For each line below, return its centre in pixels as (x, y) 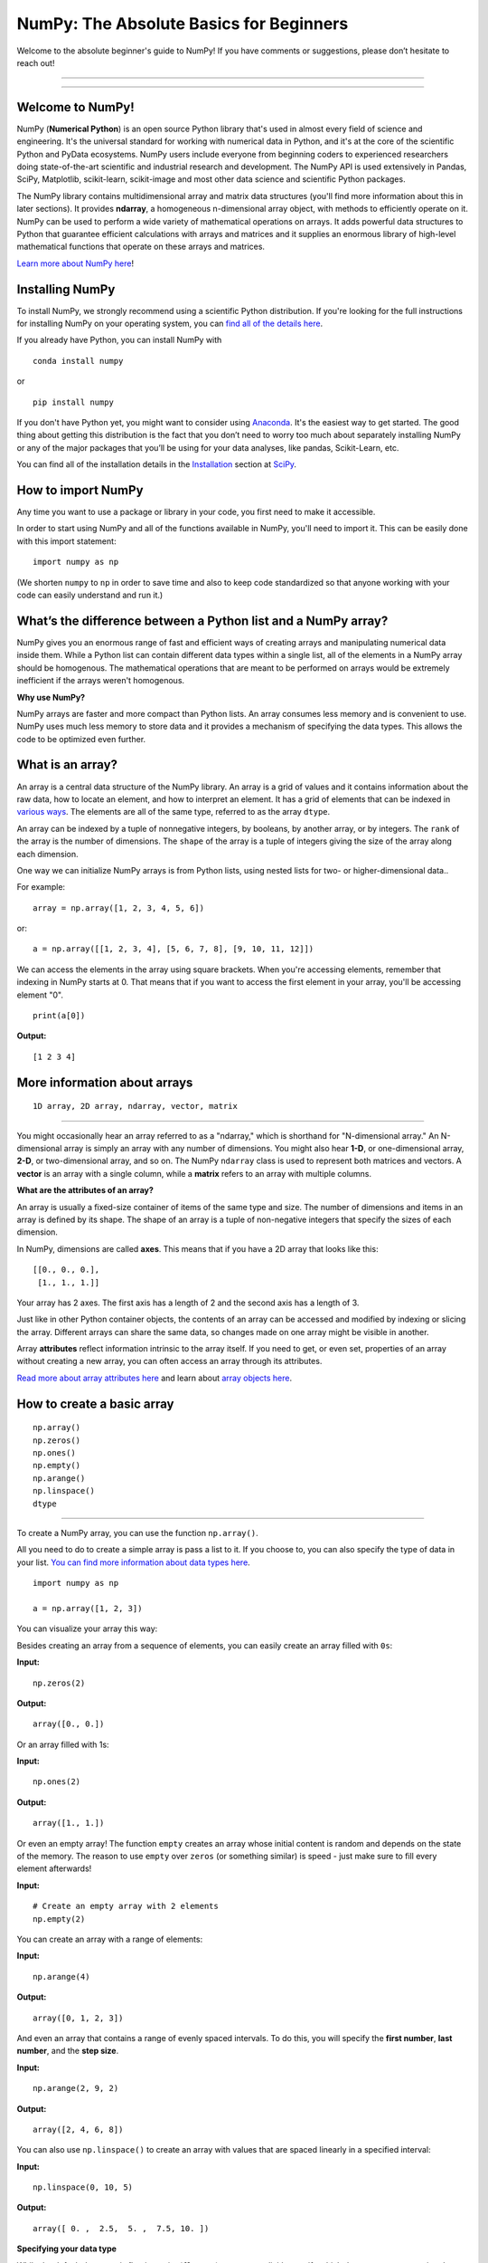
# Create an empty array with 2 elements (126, 1906)
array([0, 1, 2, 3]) (78, 2018)
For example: (41, 887)
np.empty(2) (59, 1919)
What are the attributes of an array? (85, 1190)
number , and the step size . (68, 2051)
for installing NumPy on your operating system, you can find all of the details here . (170, 324)
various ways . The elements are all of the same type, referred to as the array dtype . (174, 812)
